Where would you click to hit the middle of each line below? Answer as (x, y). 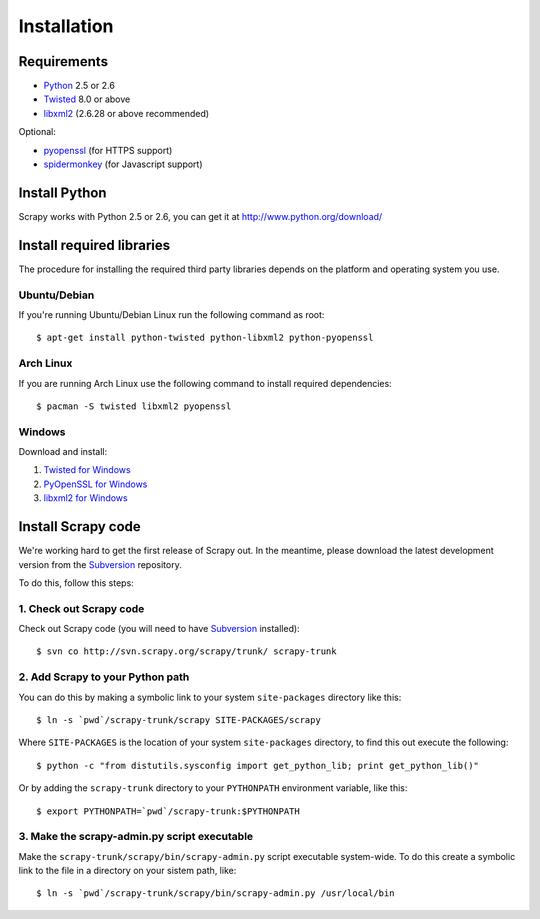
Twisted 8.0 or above (87, 99)
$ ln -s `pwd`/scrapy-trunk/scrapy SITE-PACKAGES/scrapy (179, 719)
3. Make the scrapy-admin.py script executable (136, 837)
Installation (66, 26)
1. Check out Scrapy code (81, 608)
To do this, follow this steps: (76, 582)
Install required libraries (94, 245)
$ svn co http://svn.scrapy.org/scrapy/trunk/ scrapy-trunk (186, 651)
